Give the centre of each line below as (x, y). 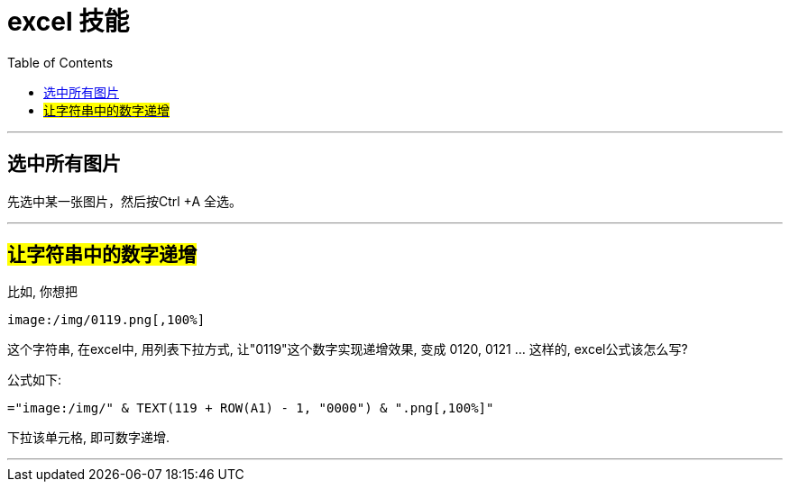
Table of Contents (60, 62)
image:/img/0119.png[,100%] (106, 320)
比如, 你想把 (42, 292)
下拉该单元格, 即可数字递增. (89, 438)
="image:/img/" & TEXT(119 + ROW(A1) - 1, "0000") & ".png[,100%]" (251, 408)
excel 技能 (69, 22)
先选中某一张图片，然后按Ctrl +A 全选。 (125, 201)
